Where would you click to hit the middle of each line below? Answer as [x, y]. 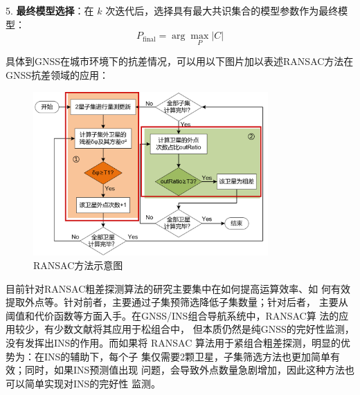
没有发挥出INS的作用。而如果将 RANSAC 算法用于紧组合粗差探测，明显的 [173, 342]
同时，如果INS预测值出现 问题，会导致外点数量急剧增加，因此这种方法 [184, 370]
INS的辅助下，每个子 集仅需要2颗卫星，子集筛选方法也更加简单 [187, 356]
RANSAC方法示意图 [78, 265]
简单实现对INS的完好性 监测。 [92, 383]
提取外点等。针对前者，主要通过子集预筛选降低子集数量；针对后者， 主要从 [177, 302]
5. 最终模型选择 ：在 [50, 10]
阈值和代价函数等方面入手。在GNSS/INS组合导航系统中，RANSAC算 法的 [172, 315]
